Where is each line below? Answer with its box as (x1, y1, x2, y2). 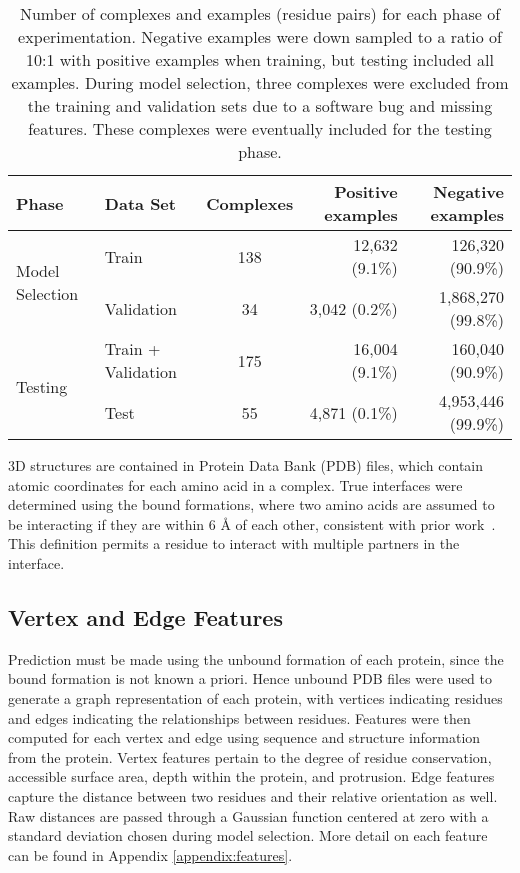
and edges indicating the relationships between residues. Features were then (8, 707, 471, 728)
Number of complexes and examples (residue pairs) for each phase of (19, 2, 501, 25)
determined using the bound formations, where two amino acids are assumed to (8, 494, 495, 515)
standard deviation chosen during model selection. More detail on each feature (8, 825, 488, 846)
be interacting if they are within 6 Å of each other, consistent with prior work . (8, 513, 496, 534)
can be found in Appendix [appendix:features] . (8, 844, 293, 865)
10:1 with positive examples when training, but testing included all (26, 48, 494, 71)
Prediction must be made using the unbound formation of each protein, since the (8, 648, 504, 669)
